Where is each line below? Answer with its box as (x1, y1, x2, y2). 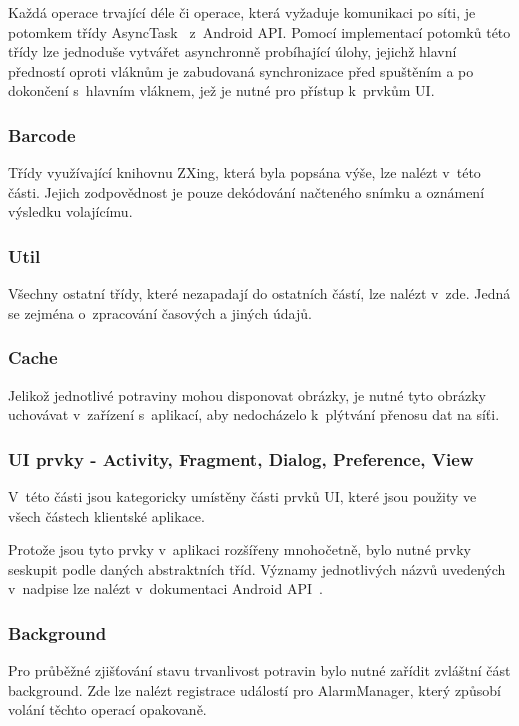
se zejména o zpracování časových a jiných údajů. (8, 302, 312, 323)
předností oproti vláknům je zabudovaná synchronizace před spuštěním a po (8, 60, 474, 81)
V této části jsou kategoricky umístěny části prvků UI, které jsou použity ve (8, 486, 477, 506)
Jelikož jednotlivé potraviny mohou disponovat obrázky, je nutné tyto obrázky (8, 384, 487, 405)
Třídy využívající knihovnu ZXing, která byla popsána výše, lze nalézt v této (8, 162, 481, 183)
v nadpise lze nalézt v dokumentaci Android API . (8, 578, 323, 599)
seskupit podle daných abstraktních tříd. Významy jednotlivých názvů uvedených (8, 558, 506, 579)
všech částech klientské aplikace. (8, 505, 205, 526)
